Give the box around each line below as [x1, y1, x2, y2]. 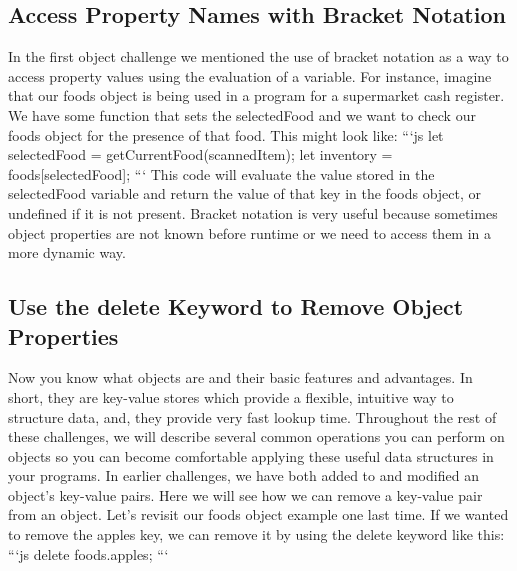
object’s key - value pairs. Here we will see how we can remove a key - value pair [8, 484, 483, 505]
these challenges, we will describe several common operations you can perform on [8, 426, 505, 447]
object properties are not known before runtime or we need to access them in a [8, 222, 492, 243]
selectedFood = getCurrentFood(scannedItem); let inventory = [8, 144, 393, 165]
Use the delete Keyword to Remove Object [8, 291, 464, 322]
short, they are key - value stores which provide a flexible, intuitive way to [8, 386, 454, 407]
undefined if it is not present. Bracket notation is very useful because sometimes [8, 202, 498, 223]
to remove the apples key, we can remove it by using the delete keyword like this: [8, 524, 505, 545]
